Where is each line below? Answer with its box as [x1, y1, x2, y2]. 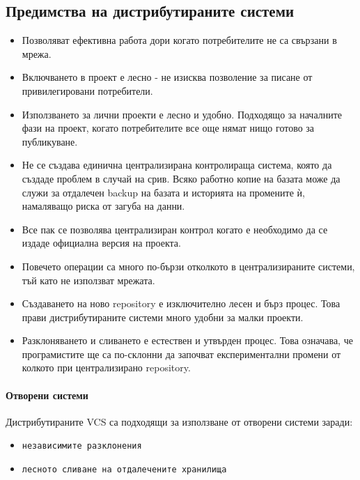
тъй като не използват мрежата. [22, 272, 155, 287]
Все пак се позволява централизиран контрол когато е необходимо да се [22, 222, 328, 236]
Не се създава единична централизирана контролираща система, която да [22, 157, 332, 172]
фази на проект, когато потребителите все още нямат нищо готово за [22, 121, 315, 135]
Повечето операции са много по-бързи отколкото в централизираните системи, [22, 258, 355, 273]
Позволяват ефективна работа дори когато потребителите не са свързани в [22, 33, 337, 47]
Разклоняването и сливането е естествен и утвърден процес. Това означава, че [22, 333, 353, 348]
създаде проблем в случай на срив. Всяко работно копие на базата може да [22, 171, 341, 185]
